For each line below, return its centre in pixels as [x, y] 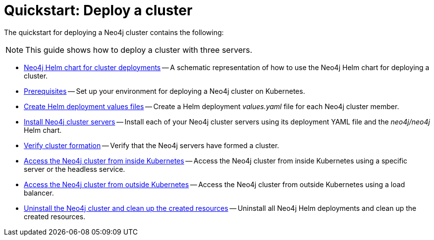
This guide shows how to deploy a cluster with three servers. [139, 50]
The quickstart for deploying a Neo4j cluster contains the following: [114, 32]
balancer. [39, 193]
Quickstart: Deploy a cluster [98, 10]
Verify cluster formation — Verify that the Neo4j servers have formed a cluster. [152, 145]
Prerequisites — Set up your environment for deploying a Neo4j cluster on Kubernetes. [164, 91]
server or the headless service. [75, 169]
